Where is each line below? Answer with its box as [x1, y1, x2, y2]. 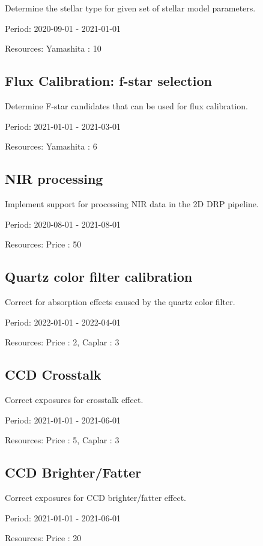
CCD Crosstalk [5, 365, 101, 384]
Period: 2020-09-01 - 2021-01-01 [5, 22, 121, 34]
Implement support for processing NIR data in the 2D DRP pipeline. [5, 197, 259, 210]
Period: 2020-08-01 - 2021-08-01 [5, 217, 121, 230]
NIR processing [5, 169, 103, 188]
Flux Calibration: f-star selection [5, 71, 212, 90]
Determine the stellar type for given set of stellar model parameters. [5, 2, 256, 14]
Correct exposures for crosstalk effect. [5, 393, 144, 405]
